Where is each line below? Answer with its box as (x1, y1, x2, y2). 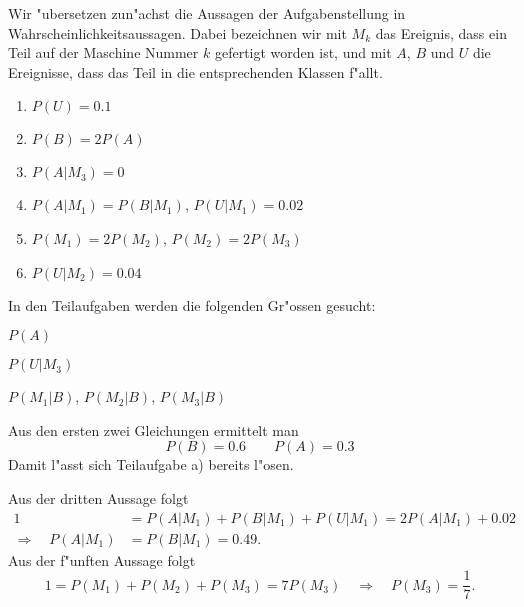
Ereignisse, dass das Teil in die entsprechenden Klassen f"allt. (8, 61, 383, 82)
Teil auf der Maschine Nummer (8, 42, 199, 63)
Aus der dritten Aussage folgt (8, 487, 189, 508)
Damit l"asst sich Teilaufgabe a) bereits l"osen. (8, 454, 294, 475)
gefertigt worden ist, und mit (214, 42, 392, 63)
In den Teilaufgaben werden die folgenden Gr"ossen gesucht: (8, 294, 376, 315)
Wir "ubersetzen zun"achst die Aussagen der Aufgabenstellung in (8, 3, 406, 23)
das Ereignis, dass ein (375, 22, 507, 43)
